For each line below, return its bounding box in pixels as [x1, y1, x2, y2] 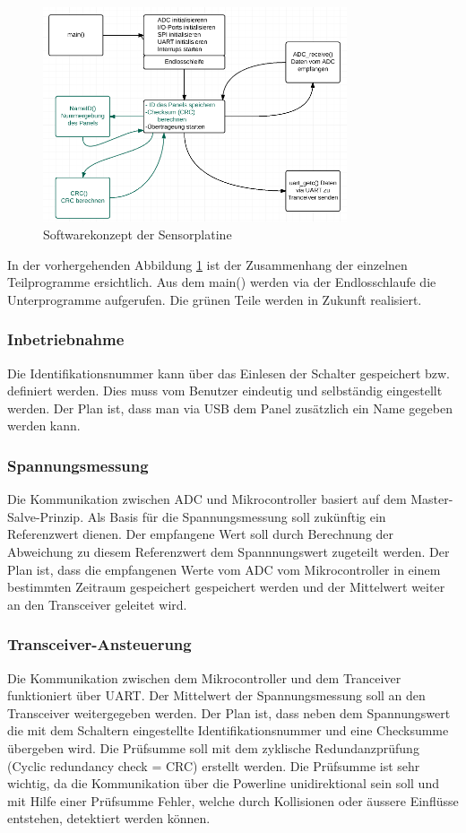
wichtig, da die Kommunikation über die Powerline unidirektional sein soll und [7, 774, 439, 793]
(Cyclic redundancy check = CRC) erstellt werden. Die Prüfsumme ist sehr [7, 756, 420, 775]
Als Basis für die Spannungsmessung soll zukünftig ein [87, 507, 386, 525]
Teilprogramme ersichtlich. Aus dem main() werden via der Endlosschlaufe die [7, 273, 436, 291]
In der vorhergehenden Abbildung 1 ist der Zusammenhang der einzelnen [7, 255, 408, 273]
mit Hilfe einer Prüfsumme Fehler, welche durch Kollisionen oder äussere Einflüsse [7, 791, 459, 810]
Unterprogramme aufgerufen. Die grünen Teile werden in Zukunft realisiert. [7, 290, 422, 308]
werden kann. [7, 416, 81, 435]
